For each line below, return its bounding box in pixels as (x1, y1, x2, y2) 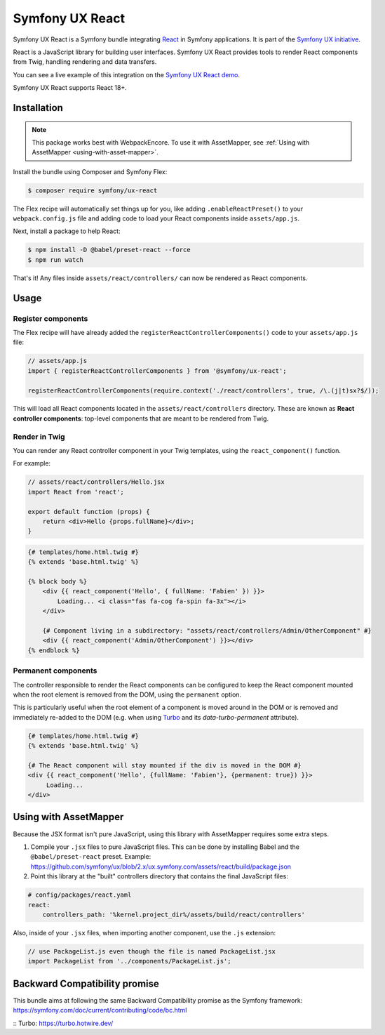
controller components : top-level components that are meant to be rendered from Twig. (13, 414, 269, 423)
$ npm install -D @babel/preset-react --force (27, 246, 191, 254)
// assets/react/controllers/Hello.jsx (27, 478, 165, 486)
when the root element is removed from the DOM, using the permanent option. (13, 690, 242, 699)
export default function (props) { (27, 508, 150, 515)
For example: (13, 459, 51, 468)
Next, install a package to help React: (13, 227, 121, 235)
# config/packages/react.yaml (27, 891, 132, 899)
